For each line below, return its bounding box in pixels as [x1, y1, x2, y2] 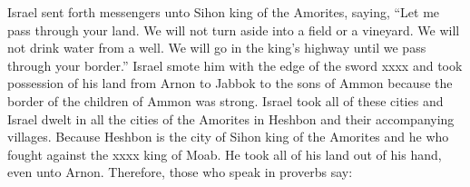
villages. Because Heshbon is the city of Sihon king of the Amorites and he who [7, 127, 449, 146]
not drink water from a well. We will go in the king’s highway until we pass [7, 38, 426, 57]
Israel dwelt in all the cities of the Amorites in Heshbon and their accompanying [7, 109, 455, 128]
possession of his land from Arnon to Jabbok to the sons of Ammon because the [7, 74, 453, 93]
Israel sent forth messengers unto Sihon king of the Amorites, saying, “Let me [7, 3, 440, 21]
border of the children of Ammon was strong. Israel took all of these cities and [7, 91, 444, 110]
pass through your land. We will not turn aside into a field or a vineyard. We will [7, 20, 460, 39]
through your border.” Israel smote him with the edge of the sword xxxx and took [7, 55, 463, 74]
